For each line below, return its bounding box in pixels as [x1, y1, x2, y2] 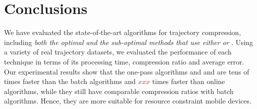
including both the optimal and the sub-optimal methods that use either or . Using [4, 36, 253, 47]
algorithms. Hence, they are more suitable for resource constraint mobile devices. [4, 95, 251, 106]
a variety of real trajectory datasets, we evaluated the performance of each [4, 46, 231, 57]
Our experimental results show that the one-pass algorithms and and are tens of [4, 66, 249, 76]
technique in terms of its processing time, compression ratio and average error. [4, 56, 244, 66]
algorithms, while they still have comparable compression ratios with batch [4, 85, 234, 96]
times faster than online [152, 76, 225, 86]
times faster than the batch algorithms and [4, 76, 136, 86]
